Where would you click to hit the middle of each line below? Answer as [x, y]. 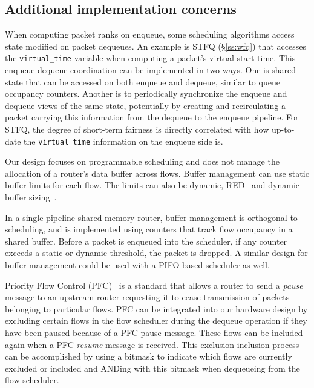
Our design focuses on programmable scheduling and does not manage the [142, 161]
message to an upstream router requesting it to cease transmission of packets [147, 297]
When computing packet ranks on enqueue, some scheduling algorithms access [150, 34]
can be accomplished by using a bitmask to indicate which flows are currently [149, 356]
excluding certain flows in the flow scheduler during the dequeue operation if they [156, 321]
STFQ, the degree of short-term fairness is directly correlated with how [137, 129]
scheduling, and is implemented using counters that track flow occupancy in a [149, 229]
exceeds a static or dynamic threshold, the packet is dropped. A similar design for [156, 253]
